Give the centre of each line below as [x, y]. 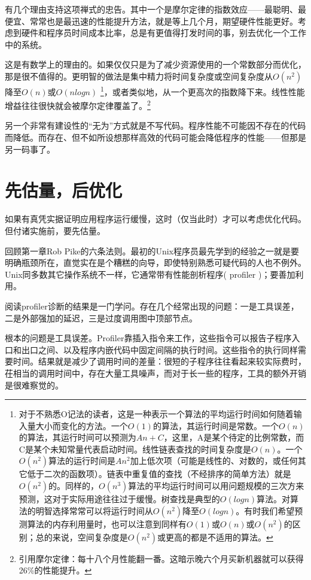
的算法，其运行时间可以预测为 [77, 437]
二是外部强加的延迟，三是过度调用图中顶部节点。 [101, 318]
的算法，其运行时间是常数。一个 [216, 425]
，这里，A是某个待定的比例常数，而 [234, 437]
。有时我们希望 [265, 510]
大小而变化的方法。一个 [82, 425]
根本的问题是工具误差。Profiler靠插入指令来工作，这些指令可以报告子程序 [148, 338]
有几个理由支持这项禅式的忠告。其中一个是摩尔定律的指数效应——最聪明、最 [155, 9]
